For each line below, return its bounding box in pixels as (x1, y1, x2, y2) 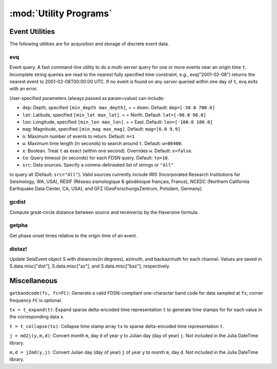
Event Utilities (9, 27, 55, 36)
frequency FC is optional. (9, 297, 63, 303)
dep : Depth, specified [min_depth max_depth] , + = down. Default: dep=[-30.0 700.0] (22, 105, 215, 111)
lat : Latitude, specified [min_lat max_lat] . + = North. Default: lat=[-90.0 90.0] (22, 112, 206, 118)
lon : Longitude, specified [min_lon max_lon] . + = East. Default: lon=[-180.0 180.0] (22, 118, 213, 125)
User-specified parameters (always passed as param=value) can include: (9, 95, 165, 101)
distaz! (9, 245, 28, 252)
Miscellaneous (9, 277, 57, 285)
